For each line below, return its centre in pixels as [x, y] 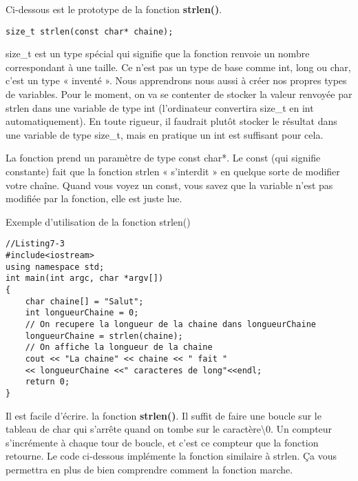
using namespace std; [55, 267]
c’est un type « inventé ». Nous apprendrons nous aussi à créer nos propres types [176, 80]
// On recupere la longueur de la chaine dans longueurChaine [171, 324]
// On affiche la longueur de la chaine [119, 347]
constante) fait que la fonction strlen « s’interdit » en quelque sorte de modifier [173, 171]
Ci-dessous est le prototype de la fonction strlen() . [114, 9]
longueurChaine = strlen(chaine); [104, 336]
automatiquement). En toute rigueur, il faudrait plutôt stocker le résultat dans [171, 121]
